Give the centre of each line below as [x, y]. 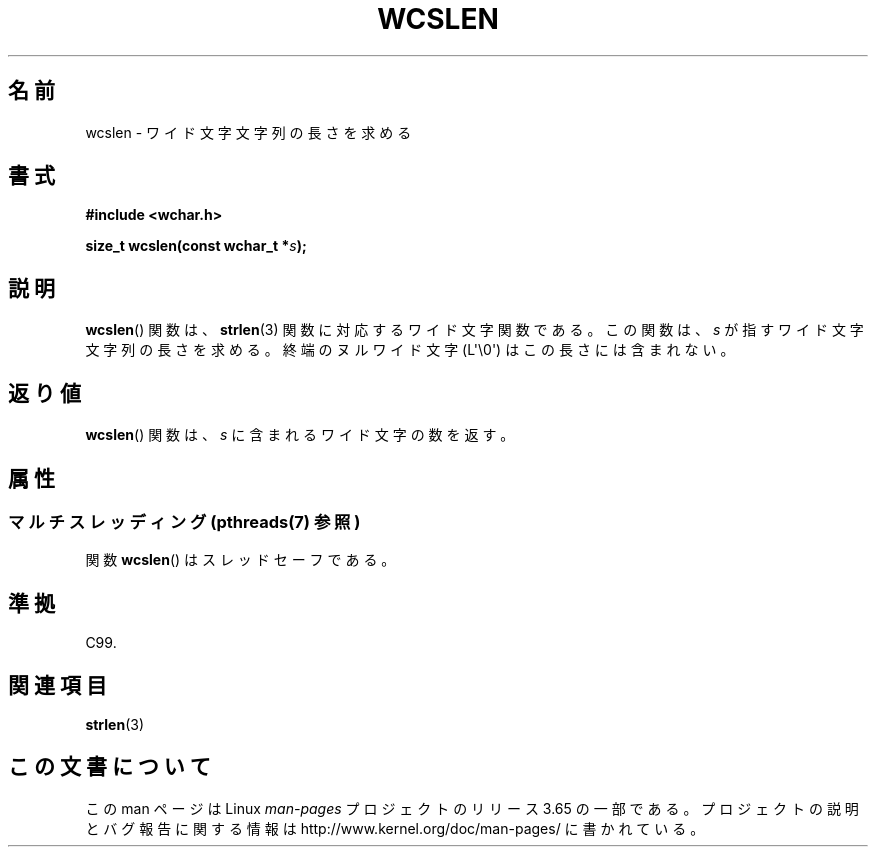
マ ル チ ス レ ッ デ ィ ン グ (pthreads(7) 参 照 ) [184, 521]
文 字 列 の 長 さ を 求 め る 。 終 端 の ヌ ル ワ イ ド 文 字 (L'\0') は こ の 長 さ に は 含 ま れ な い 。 [410, 350]
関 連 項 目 [57, 685]
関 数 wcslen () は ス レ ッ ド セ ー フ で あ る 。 [240, 560]
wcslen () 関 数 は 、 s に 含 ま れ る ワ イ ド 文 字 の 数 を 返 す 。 [300, 435]
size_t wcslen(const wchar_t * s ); [196, 246]
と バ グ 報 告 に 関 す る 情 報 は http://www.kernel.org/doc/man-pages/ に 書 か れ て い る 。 [395, 828]
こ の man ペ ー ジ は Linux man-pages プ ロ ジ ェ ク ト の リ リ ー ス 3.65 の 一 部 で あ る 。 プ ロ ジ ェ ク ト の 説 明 [472, 808]
